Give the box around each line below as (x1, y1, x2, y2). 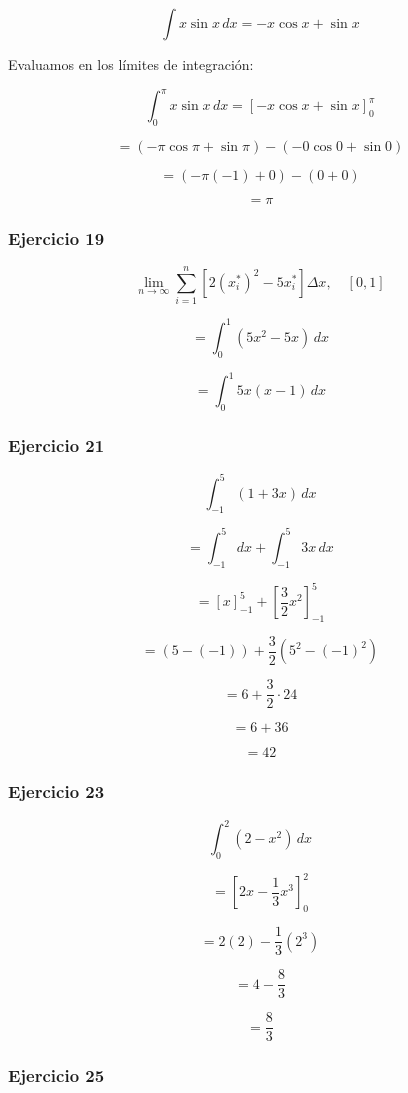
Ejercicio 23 (8, 779, 105, 804)
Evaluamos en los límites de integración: (8, 54, 254, 74)
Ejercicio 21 (8, 432, 105, 457)
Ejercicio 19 (8, 225, 105, 250)
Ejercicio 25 (8, 1063, 105, 1088)
